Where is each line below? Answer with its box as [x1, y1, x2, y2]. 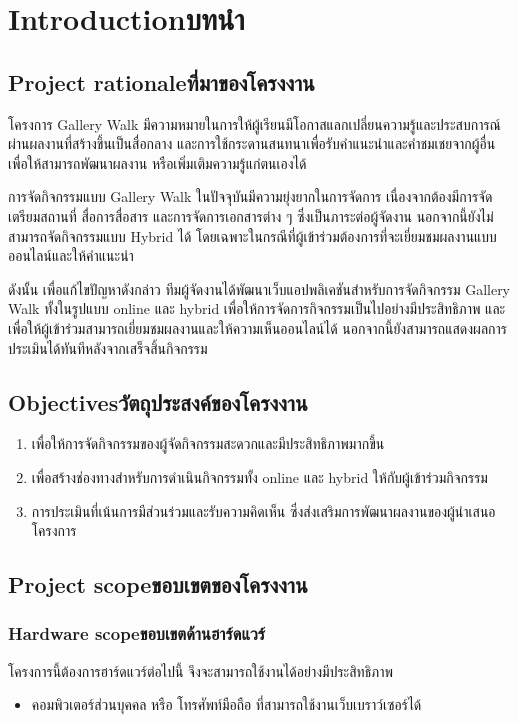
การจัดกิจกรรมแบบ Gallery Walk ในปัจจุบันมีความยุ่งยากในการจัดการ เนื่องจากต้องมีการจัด [8, 186, 493, 207]
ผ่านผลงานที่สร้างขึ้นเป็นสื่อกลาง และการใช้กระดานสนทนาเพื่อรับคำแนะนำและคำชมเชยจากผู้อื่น [8, 133, 496, 154]
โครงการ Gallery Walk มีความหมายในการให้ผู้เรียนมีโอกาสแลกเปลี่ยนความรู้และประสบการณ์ [8, 113, 501, 134]
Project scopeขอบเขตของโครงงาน [8, 569, 308, 600]
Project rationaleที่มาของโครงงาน [8, 66, 315, 97]
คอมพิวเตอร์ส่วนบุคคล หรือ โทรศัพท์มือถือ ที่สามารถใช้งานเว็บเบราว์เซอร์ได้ [31, 694, 422, 715]
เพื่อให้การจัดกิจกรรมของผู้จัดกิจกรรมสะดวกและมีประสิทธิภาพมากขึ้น [31, 433, 385, 454]
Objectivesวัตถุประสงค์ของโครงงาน [8, 386, 308, 417]
